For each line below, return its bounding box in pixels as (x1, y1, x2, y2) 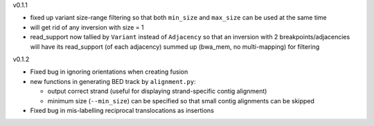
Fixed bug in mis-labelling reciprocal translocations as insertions (30, 106, 215, 114)
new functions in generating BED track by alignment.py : (30, 77, 197, 85)
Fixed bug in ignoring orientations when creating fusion (30, 67, 188, 76)
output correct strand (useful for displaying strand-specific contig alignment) (47, 87, 267, 96)
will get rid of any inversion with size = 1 (30, 23, 145, 31)
